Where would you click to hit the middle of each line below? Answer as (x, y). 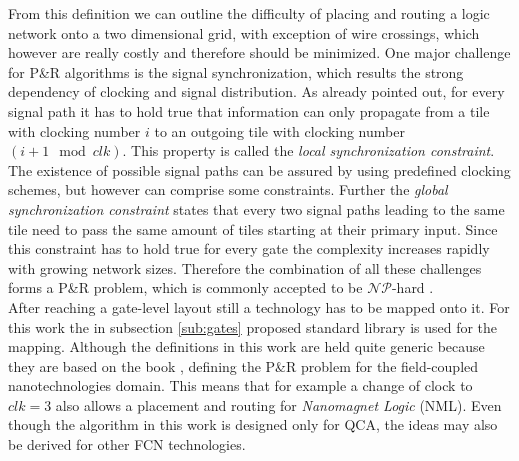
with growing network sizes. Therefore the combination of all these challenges (245, 267)
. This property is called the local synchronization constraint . (308, 150)
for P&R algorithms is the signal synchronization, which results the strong (236, 71)
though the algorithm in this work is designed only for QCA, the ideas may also (253, 424)
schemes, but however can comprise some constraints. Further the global (228, 189)
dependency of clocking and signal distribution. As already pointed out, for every (256, 91)
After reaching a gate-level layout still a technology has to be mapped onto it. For (259, 306)
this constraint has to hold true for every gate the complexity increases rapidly (249, 248)
